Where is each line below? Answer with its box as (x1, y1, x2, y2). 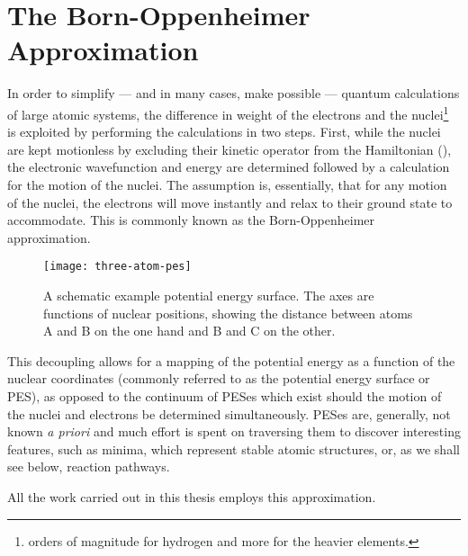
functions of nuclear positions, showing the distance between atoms (43, 303, 413, 322)
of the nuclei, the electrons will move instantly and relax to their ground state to (7, 193, 453, 211)
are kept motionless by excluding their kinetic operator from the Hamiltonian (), (7, 139, 452, 158)
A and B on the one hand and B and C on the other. (43, 321, 336, 340)
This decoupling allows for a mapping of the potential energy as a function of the (7, 351, 455, 370)
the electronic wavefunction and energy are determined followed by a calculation (7, 157, 450, 176)
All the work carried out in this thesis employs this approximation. (7, 487, 376, 506)
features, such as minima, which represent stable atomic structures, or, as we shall (7, 439, 460, 458)
